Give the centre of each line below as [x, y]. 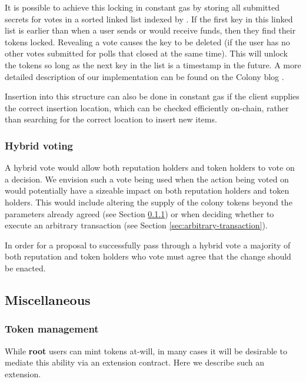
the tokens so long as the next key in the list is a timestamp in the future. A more [153, 64]
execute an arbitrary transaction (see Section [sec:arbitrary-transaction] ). [136, 225]
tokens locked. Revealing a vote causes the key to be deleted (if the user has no [147, 41]
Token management [52, 329]
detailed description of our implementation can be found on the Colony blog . [144, 76]
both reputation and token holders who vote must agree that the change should [148, 256]
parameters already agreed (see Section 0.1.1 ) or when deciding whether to [139, 213]
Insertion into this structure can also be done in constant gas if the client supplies [152, 96]
